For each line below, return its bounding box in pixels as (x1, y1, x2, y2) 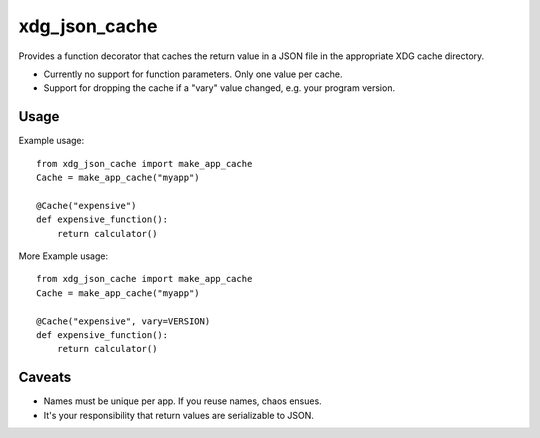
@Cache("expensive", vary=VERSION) (36, 315, 211, 327)
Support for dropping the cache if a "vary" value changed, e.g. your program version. (43, 82, 395, 94)
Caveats (18, 369, 72, 386)
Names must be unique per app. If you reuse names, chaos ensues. (43, 395, 322, 407)
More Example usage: (18, 250, 109, 262)
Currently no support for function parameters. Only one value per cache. (43, 68, 344, 80)
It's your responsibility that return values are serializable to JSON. (43, 409, 315, 421)
